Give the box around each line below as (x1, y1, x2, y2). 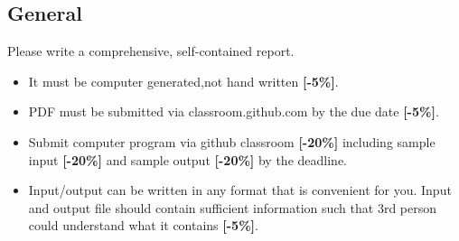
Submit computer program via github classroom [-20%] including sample (28, 132, 436, 151)
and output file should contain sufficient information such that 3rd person (28, 198, 437, 217)
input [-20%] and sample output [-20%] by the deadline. (28, 150, 347, 169)
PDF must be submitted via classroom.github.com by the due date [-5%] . (28, 102, 439, 121)
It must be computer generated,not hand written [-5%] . (28, 71, 339, 90)
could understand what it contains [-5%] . (28, 216, 258, 235)
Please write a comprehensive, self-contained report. (7, 42, 295, 60)
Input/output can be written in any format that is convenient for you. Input (28, 181, 452, 199)
